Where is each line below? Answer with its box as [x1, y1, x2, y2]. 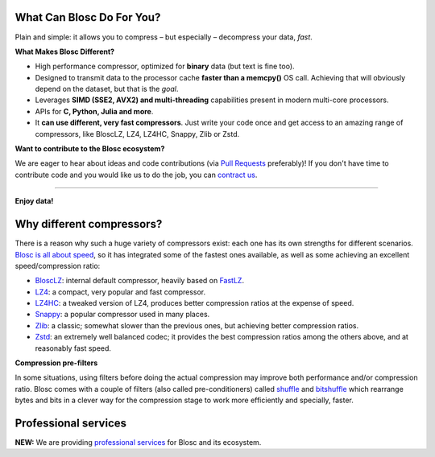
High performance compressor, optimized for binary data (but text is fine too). [35, 61, 295, 72]
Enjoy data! [14, 196, 54, 206]
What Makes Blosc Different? [14, 47, 115, 56]
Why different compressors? [14, 217, 163, 231]
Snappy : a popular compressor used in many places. [35, 310, 210, 319]
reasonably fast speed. [35, 343, 112, 353]
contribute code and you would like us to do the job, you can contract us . [14, 170, 258, 179]
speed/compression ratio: [14, 261, 101, 270]
